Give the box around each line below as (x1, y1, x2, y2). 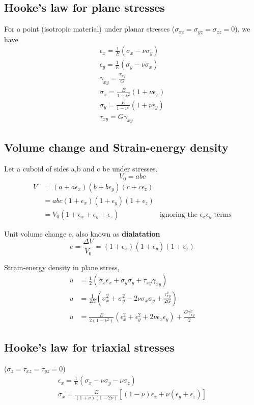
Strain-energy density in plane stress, (4, 262, 120, 272)
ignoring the (159, 211, 197, 218)
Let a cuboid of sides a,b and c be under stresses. (4, 163, 158, 173)
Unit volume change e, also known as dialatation (4, 228, 160, 239)
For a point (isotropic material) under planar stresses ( (4, 23, 175, 34)
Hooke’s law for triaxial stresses (4, 339, 175, 355)
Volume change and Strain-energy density (4, 139, 229, 155)
